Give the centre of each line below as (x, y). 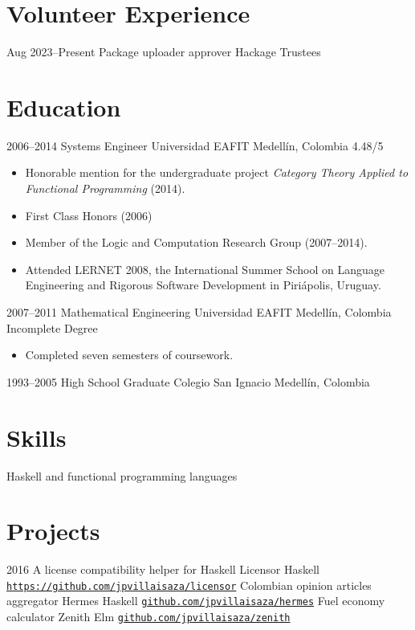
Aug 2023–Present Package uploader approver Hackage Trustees (164, 52)
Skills (37, 437)
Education (64, 106)
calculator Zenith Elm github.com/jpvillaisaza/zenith (149, 617)
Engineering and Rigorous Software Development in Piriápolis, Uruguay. (203, 285)
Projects (53, 531)
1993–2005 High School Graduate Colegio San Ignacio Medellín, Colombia (188, 381)
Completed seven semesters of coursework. (129, 355)
